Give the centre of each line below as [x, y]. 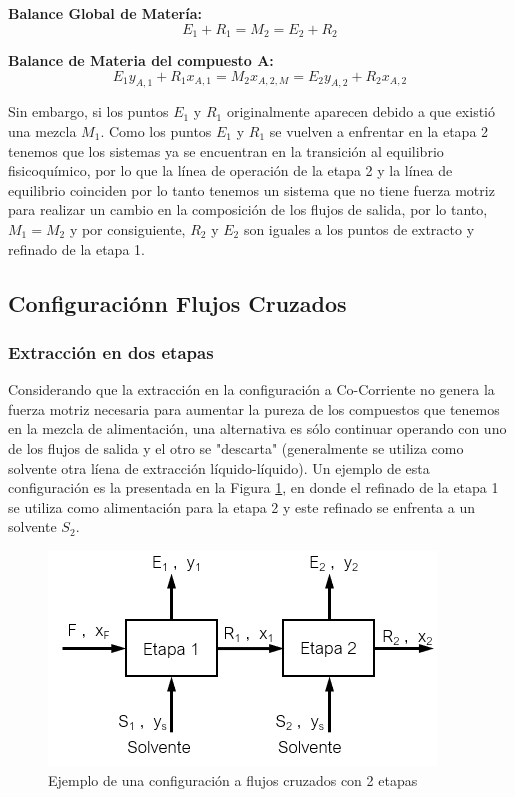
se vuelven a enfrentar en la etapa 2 [379, 131]
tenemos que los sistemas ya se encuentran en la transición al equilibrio [226, 150]
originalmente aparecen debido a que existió [361, 111]
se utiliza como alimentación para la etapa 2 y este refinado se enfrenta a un [241, 506]
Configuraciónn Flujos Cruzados [177, 302]
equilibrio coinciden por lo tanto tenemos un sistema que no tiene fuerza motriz [251, 189]
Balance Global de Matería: [105, 13]
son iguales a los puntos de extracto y [359, 229]
